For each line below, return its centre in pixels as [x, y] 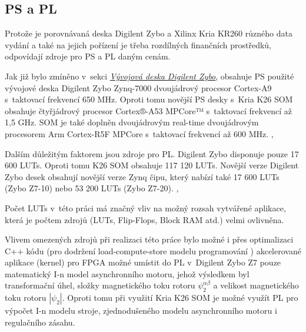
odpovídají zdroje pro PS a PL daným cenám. [88, 56]
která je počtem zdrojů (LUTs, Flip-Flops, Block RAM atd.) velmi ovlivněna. [144, 219]
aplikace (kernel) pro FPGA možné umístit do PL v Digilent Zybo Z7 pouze [143, 262]
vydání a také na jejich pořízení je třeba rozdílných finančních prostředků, [138, 44]
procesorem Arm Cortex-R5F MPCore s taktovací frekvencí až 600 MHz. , [139, 133]
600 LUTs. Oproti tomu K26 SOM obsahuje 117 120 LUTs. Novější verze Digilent [152, 165]
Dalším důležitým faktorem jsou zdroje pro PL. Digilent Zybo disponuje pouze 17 [152, 153]
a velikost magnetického [256, 285]
